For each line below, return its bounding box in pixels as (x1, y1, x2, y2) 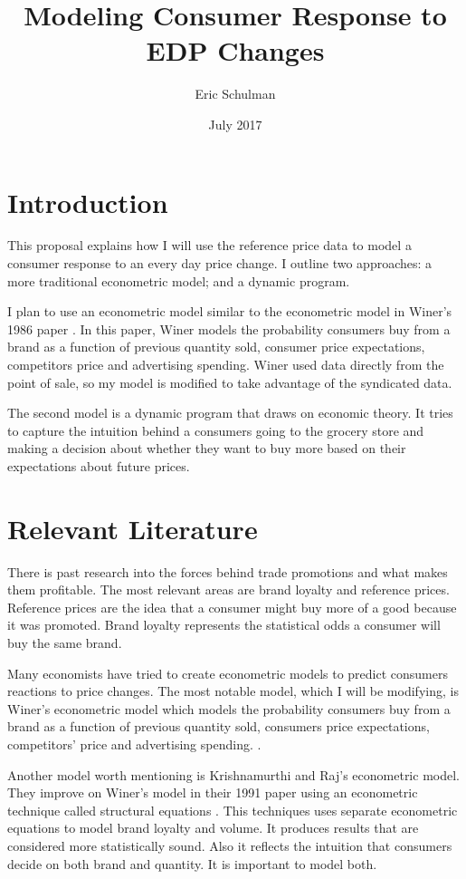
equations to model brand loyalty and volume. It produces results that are (7, 818, 419, 837)
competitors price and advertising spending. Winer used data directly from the (7, 355, 444, 373)
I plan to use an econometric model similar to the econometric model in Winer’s (7, 302, 452, 321)
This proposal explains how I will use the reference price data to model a (7, 236, 412, 255)
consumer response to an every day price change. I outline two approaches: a (7, 254, 433, 273)
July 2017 (208, 114, 262, 133)
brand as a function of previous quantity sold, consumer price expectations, (7, 337, 425, 356)
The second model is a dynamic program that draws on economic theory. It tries (7, 403, 453, 422)
